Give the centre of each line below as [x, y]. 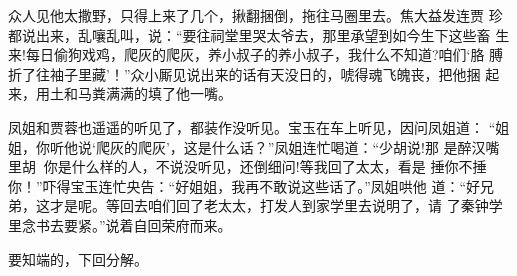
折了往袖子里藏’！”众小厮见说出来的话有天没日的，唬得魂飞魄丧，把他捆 [244, 73]
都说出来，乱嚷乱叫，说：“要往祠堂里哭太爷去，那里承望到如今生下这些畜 [249, 34]
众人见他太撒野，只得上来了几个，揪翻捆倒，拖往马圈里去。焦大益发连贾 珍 [255, 15]
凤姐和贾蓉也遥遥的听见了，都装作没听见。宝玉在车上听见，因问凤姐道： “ [252, 126]
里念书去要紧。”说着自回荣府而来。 [120, 224]
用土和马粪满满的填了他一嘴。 [133, 93]
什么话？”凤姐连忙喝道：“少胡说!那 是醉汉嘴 [355, 146]
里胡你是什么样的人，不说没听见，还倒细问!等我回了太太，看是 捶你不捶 [247, 166]
